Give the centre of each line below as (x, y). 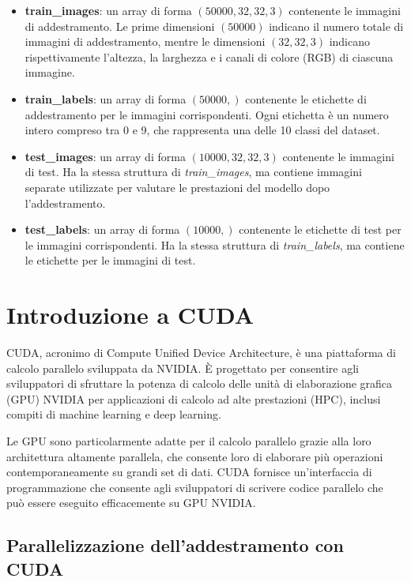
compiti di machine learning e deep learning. (114, 414)
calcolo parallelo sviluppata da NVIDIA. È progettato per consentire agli (183, 368)
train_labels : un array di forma (106, 98)
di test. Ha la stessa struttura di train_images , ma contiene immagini (193, 172)
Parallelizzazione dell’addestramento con (175, 545)
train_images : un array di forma (108, 10)
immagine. (50, 72)
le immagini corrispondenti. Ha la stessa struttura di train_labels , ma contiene (215, 244)
